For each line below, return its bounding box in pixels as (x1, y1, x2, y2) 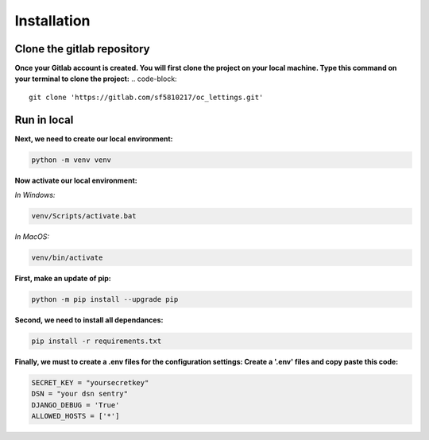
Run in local (14, 113, 74, 126)
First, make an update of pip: (14, 274, 111, 284)
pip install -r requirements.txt (31, 337, 162, 345)
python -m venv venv (31, 155, 111, 164)
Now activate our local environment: (14, 176, 138, 185)
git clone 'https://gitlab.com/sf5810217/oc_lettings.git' (29, 92, 264, 102)
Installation (14, 12, 91, 29)
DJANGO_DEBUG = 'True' (31, 400, 120, 409)
